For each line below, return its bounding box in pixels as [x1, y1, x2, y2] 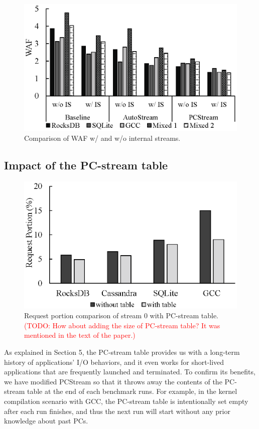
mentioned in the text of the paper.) [24, 330, 136, 340]
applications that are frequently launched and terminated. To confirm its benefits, [4, 366, 255, 377]
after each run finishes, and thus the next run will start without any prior [4, 405, 230, 416]
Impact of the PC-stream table [4, 157, 168, 173]
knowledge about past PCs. [4, 415, 88, 426]
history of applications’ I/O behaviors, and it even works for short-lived [4, 356, 224, 367]
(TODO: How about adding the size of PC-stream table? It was [24, 320, 220, 330]
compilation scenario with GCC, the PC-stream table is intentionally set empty [4, 396, 248, 406]
